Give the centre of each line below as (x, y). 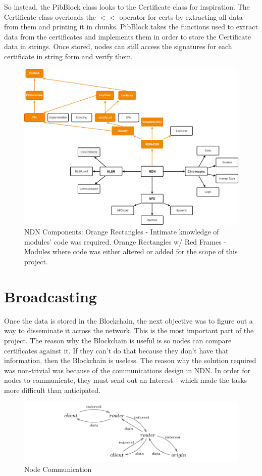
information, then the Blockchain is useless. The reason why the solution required (130, 360)
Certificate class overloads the (50, 16)
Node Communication (58, 469)
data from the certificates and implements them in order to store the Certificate (127, 36)
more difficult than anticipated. (53, 390)
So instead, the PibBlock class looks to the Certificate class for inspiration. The (127, 7)
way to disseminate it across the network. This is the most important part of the (129, 330)
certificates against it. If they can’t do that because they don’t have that (116, 350)
